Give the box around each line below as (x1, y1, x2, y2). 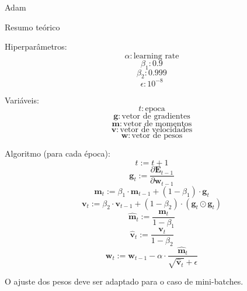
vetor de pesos (131, 131, 183, 140)
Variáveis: (5, 93, 39, 106)
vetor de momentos (123, 120, 192, 129)
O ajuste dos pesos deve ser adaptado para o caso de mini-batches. (5, 275, 243, 287)
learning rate (133, 51, 179, 60)
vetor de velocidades (120, 126, 193, 134)
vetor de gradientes (121, 112, 190, 121)
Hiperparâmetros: (5, 40, 67, 53)
